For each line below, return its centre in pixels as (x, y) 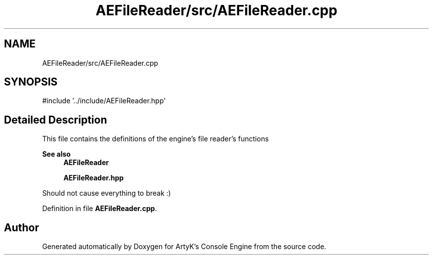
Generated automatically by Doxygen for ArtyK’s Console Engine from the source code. (184, 247)
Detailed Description (56, 120)
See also (56, 154)
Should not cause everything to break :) (107, 193)
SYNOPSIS (31, 82)
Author (22, 227)
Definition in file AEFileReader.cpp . (100, 209)
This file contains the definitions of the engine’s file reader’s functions (155, 139)
